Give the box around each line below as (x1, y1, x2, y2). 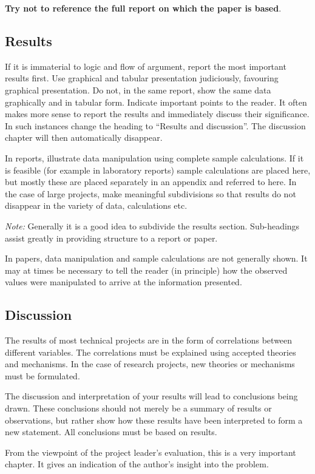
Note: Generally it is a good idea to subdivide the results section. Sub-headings (5, 219, 300, 232)
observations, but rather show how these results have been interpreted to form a (5, 413, 303, 426)
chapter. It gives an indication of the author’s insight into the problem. (5, 458, 269, 470)
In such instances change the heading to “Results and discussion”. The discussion (5, 119, 306, 132)
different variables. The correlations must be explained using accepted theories (5, 345, 296, 358)
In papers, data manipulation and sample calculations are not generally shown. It (5, 252, 308, 265)
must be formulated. (5, 369, 80, 382)
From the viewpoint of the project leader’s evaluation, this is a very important (5, 445, 296, 458)
